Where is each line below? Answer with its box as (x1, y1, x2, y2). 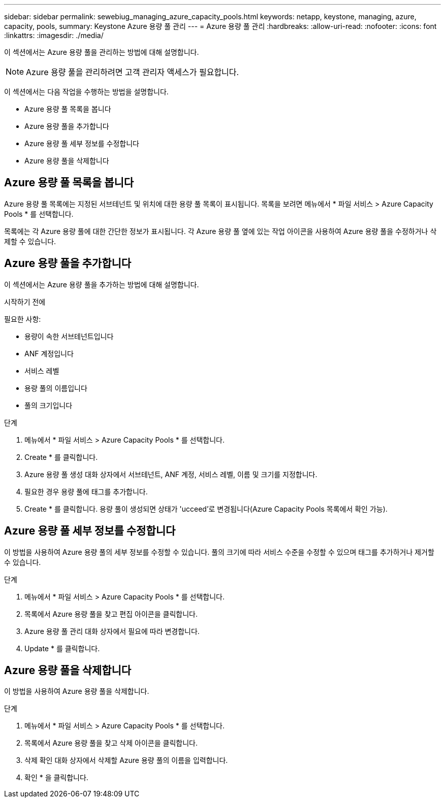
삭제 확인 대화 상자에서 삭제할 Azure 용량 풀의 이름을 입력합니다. (24, 756, 228, 765)
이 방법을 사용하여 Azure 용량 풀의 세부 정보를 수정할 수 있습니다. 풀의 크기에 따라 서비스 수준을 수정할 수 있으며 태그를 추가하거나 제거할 (4, 547, 434, 556)
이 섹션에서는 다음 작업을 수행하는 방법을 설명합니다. (4, 87, 169, 96)
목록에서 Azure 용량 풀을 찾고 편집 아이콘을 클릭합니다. (24, 609, 198, 618)
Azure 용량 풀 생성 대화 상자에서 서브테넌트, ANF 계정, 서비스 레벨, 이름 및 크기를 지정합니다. (24, 470, 317, 479)
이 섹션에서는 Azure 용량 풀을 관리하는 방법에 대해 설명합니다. (4, 48, 199, 56)
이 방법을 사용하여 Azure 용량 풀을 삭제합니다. (4, 687, 149, 696)
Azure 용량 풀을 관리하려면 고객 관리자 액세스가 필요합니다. (26, 67, 239, 77)
